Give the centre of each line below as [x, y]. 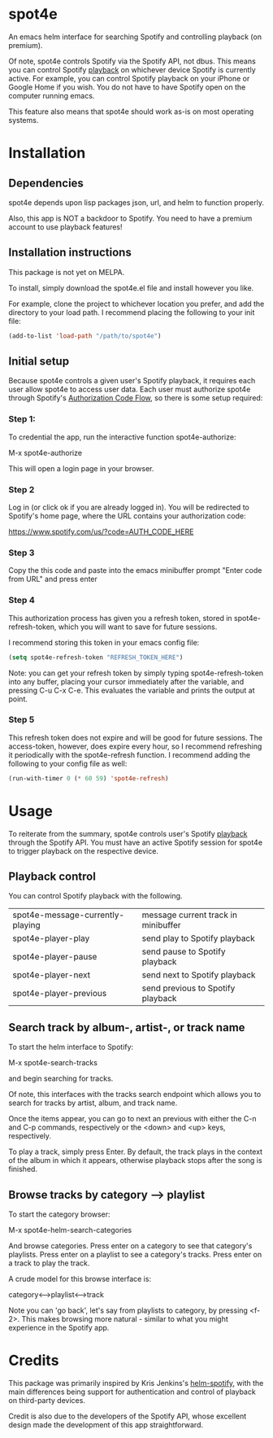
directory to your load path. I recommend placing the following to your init [132, 312]
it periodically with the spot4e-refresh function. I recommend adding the [129, 754]
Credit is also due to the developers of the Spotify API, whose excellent [128, 1416]
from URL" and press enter [53, 579]
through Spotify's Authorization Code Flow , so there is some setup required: [136, 398]
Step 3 [22, 553]
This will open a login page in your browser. [81, 468]
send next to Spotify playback [199, 975]
